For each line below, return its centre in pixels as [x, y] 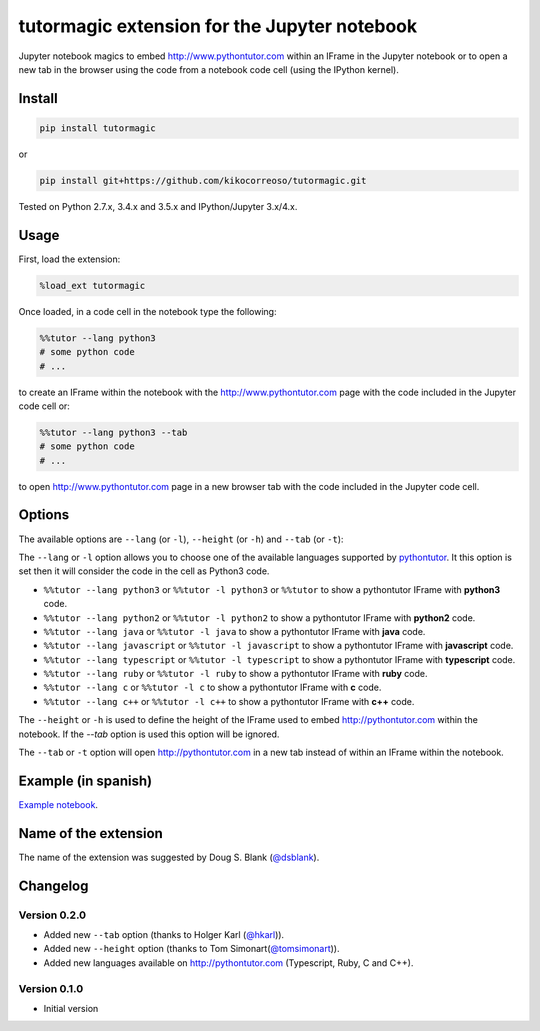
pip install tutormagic [98, 128]
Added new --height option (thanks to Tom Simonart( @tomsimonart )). [191, 949]
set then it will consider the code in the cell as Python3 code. [144, 571]
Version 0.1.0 [51, 988]
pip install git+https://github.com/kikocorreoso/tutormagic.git [203, 180]
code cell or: [44, 406]
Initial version [71, 1008]
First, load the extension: [69, 259]
